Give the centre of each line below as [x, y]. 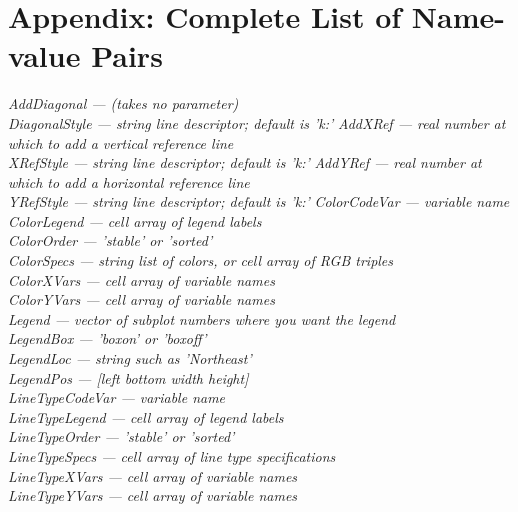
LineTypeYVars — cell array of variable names [153, 495]
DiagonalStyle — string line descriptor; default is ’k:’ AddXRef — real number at [257, 122]
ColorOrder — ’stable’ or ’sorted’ [110, 240]
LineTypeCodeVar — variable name [117, 397]
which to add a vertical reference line [121, 142]
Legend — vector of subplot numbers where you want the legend [202, 318]
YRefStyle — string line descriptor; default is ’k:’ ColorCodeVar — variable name [259, 201]
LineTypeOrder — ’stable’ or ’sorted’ [121, 436]
